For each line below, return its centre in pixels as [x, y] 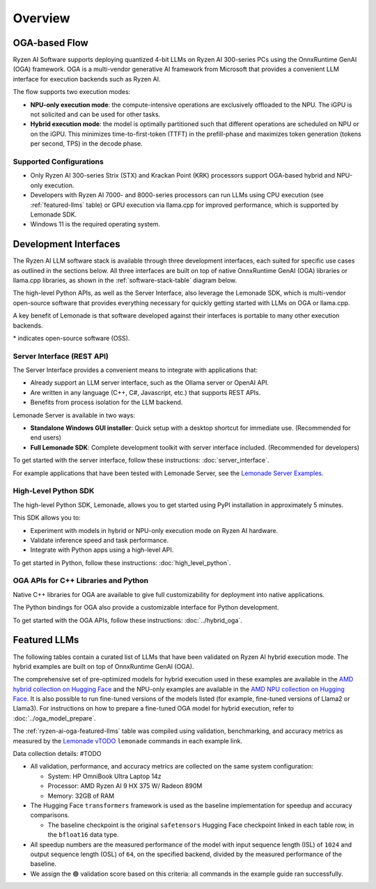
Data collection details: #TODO [57, 754]
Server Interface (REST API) [61, 356]
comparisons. [50, 815]
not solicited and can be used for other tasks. [95, 114]
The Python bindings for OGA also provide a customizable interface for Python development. [146, 608]
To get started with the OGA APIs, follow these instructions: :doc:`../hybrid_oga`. [128, 620]
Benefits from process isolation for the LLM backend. [107, 402]
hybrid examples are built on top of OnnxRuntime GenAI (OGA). [103, 666]
